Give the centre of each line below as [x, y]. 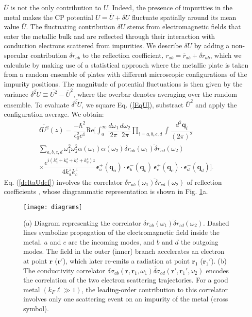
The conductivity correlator [64, 270]
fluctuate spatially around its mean [184, 17]
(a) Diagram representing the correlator [82, 222]
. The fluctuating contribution [70, 26]
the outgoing [200, 241]
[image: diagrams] [53, 207]
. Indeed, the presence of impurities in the [170, 7]
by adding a [212, 45]
